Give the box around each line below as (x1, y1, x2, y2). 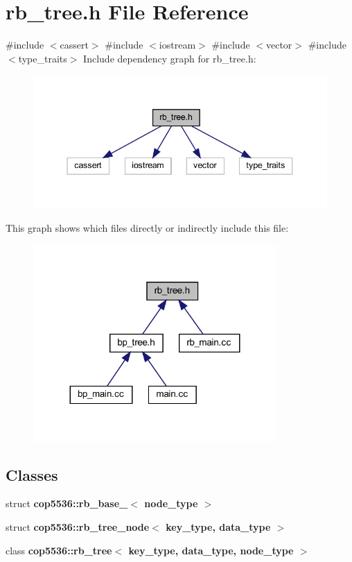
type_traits (18, 51, 67, 65)
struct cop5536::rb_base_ (6, 496, 128, 511)
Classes (6, 463, 58, 485)
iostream (159, 37, 196, 52)
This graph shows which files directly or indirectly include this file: (6, 221, 289, 235)
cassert (60, 37, 89, 52)
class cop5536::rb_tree (6, 543, 112, 557)
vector (265, 37, 292, 52)
